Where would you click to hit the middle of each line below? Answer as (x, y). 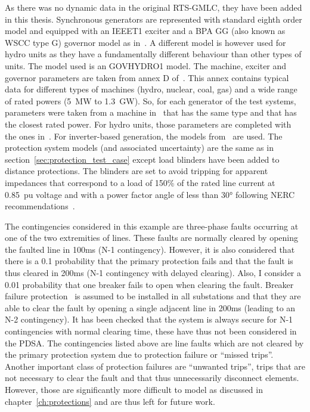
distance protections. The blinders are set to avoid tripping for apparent (137, 171)
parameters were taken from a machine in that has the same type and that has (151, 112)
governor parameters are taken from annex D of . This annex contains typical (147, 77)
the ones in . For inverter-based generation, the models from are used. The (144, 136)
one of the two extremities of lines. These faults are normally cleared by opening (151, 238)
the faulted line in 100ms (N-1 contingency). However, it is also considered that (150, 249)
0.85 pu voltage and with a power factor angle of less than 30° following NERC (150, 194)
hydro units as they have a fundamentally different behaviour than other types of (153, 54)
